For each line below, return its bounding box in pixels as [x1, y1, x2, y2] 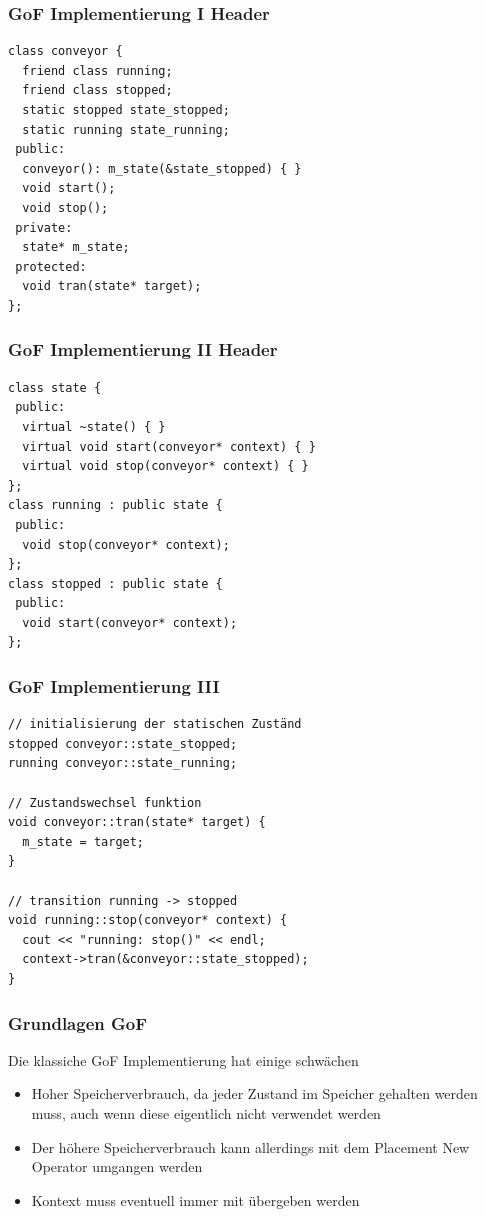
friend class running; [22, 63, 173, 78]
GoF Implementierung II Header [8, 337, 278, 362]
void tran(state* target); [22, 279, 202, 294]
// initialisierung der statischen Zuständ [8, 717, 302, 732]
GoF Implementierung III [8, 673, 220, 698]
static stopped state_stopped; [22, 103, 230, 117]
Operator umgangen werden [31, 1156, 203, 1177]
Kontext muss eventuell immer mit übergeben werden [31, 1189, 360, 1210]
